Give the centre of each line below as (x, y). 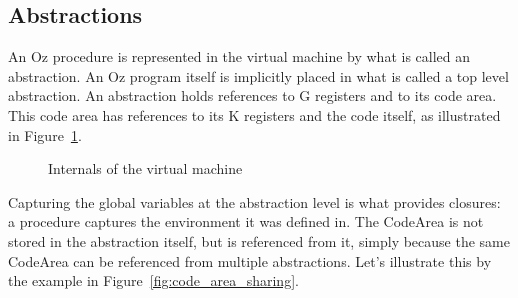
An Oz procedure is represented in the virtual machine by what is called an (239, 56)
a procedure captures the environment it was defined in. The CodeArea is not (246, 221)
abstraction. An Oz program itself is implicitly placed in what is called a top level (258, 75)
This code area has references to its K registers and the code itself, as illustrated (254, 114)
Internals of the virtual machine (145, 168)
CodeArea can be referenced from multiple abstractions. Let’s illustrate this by (250, 260)
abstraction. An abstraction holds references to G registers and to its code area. (252, 95)
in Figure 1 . (45, 134)
